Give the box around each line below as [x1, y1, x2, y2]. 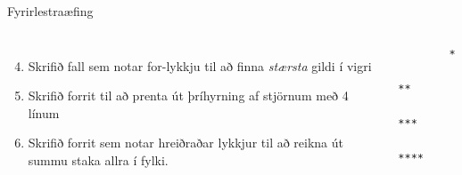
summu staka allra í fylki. [28, 150, 169, 169]
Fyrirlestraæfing [7, 2, 94, 20]
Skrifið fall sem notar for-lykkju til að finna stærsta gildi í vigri [28, 56, 372, 75]
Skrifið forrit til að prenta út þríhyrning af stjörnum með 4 [28, 86, 349, 105]
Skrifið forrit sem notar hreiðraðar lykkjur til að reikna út [28, 133, 344, 152]
